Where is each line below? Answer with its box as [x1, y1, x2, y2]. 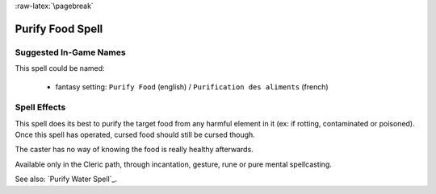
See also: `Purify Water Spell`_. [15, 174, 117, 184]
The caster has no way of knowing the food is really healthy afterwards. [15, 145, 254, 155]
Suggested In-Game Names [15, 47, 126, 58]
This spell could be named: [15, 64, 105, 73]
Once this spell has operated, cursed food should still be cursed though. [15, 130, 256, 140]
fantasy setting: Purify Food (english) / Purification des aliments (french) [55, 81, 329, 92]
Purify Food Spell [15, 22, 103, 35]
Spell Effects [15, 101, 66, 113]
